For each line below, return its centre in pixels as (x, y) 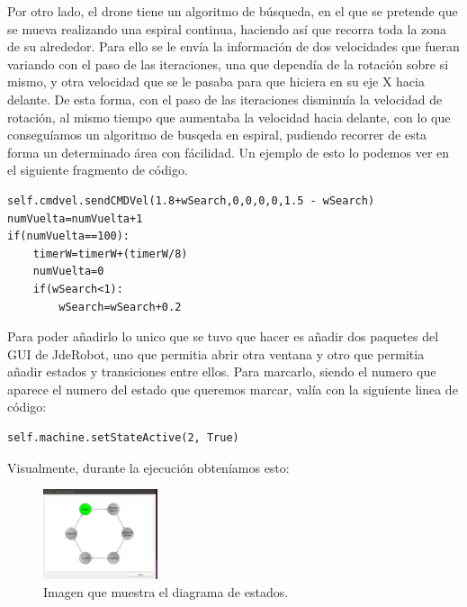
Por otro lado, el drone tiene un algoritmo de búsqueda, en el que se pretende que (233, 11)
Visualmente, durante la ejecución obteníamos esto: (148, 467)
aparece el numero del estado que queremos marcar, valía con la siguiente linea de (233, 389)
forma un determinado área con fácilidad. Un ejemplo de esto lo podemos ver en (229, 152)
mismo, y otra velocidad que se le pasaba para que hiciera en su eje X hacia (216, 82)
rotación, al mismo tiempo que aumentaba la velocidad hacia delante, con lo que (229, 117)
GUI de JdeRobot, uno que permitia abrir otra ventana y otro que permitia (216, 353)
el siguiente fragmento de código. (98, 170)
